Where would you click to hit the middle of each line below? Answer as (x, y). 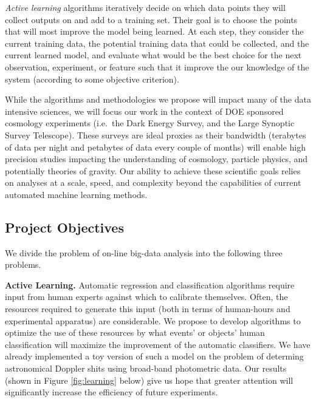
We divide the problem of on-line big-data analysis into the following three (144, 252)
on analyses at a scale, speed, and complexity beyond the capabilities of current (153, 182)
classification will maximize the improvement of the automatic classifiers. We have (158, 344)
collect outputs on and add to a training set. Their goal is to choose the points (151, 19)
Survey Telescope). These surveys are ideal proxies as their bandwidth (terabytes (156, 135)
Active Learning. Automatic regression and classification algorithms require (150, 284)
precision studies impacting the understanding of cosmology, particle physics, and (156, 159)
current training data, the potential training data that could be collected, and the (157, 43)
